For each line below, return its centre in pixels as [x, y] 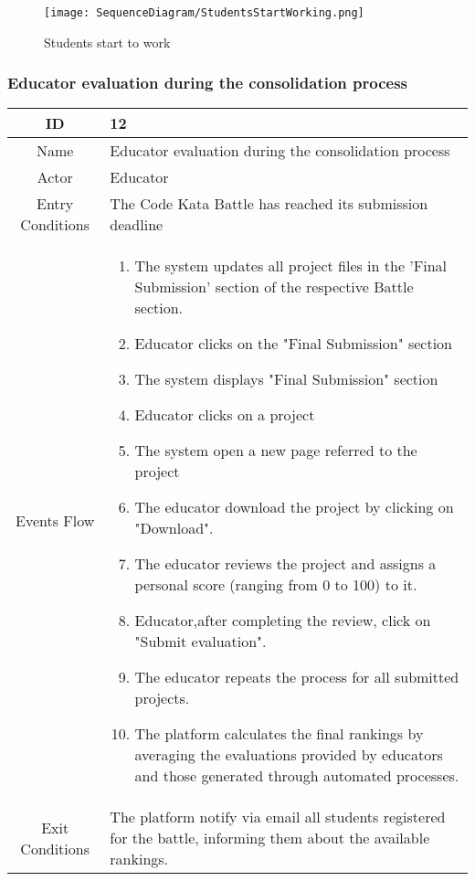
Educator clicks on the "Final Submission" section [294, 344]
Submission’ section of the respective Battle [274, 287]
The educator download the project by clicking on [294, 507]
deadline [137, 225]
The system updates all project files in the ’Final [291, 266]
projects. [162, 698]
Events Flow [55, 521]
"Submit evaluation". [201, 642]
